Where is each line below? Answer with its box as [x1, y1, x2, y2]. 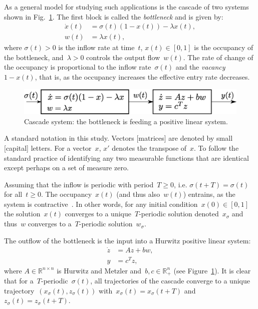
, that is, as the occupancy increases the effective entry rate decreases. [35, 72, 250, 82]
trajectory [4, 285, 35, 295]
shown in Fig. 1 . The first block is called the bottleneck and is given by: [4, 11, 223, 22]
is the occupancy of [194, 42, 253, 53]
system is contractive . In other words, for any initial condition [4, 198, 198, 209]
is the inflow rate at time [58, 42, 135, 53]
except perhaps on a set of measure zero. [4, 162, 129, 173]
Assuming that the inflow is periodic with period [4, 179, 154, 189]
